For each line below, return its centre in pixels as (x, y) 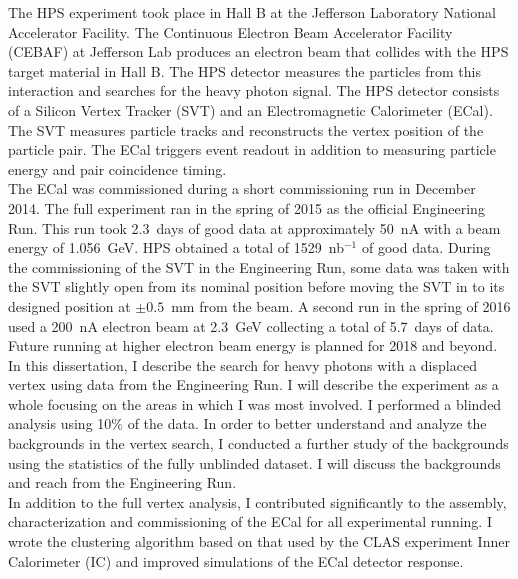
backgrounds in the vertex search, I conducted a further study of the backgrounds (258, 443)
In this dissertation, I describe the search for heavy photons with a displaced (242, 364)
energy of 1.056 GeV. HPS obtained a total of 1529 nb (176, 247)
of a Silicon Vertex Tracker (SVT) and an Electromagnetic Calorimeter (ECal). (250, 109)
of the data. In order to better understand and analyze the (307, 423)
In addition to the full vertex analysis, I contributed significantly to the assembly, (257, 501)
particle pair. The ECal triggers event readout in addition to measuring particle (252, 149)
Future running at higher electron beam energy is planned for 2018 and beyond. (253, 345)
